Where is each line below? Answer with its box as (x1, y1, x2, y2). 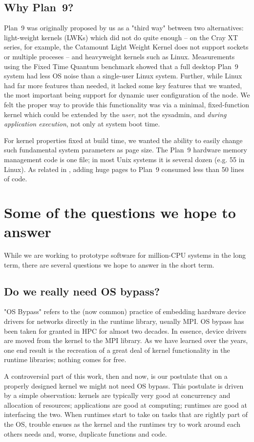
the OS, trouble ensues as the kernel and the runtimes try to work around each (4, 418, 240, 429)
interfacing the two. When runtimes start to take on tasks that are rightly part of (4, 409, 248, 419)
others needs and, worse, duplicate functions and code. (4, 428, 167, 439)
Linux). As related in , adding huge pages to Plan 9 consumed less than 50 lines (4, 164, 244, 174)
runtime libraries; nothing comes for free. (4, 354, 127, 365)
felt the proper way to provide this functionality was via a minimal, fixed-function (4, 99, 249, 109)
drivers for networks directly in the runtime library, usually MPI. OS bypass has (4, 316, 244, 326)
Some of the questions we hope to (4, 202, 236, 222)
